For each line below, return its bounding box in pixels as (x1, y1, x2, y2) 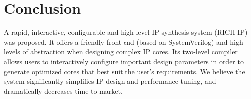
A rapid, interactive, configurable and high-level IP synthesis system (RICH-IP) (4, 27, 248, 37)
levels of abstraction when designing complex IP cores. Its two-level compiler (4, 46, 238, 57)
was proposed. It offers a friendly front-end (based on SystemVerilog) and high (4, 36, 243, 47)
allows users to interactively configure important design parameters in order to (4, 56, 244, 66)
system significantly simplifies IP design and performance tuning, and (4, 76, 216, 86)
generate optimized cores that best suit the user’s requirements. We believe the (4, 66, 245, 76)
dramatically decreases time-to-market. (4, 85, 123, 96)
